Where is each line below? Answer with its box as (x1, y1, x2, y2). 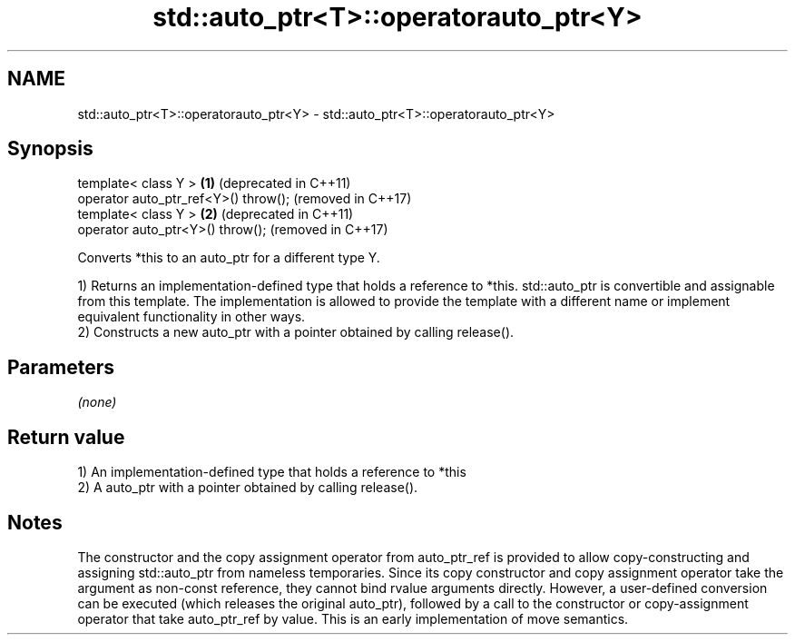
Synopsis (7, 137, 93, 161)
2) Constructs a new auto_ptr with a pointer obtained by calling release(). (77, 324, 515, 341)
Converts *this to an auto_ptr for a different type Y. (77, 250, 380, 266)
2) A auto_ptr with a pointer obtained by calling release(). (77, 479, 418, 496)
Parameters (7, 355, 114, 379)
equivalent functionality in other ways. (77, 309, 306, 325)
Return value (7, 425, 125, 449)
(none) (77, 394, 117, 410)
